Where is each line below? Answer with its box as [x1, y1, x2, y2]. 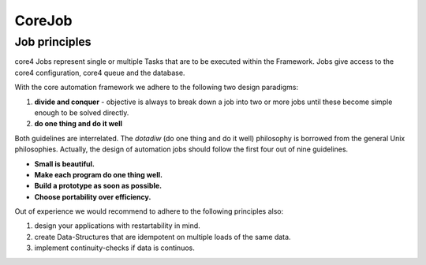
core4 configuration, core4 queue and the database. [14, 68, 185, 77]
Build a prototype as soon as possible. [34, 181, 162, 191]
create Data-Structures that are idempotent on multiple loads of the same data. [34, 232, 291, 241]
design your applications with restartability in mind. [34, 221, 200, 230]
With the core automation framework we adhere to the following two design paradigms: [14, 83, 299, 92]
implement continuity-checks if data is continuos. [34, 243, 195, 252]
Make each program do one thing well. [34, 170, 163, 179]
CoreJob [14, 12, 73, 29]
